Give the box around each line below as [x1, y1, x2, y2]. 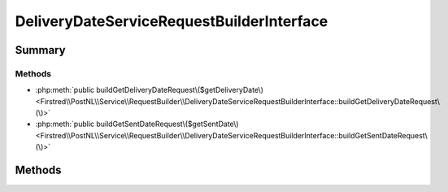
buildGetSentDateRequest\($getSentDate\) [96, 119, 239, 129]
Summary [15, 43, 66, 57]
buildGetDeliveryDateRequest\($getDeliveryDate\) [96, 85, 264, 95]
